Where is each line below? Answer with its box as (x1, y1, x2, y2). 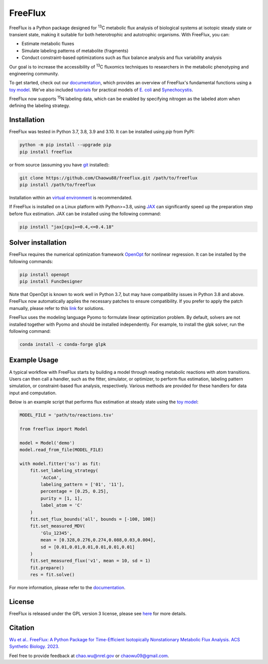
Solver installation (9, 239, 67, 247)
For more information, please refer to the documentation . (9, 585, 126, 591)
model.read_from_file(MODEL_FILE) (19, 447, 104, 453)
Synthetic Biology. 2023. (9, 644, 60, 650)
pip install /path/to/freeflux (19, 182, 96, 188)
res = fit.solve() (30, 572, 75, 578)
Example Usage (9, 356, 59, 364)
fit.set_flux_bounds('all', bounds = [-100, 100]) (30, 516, 156, 522)
